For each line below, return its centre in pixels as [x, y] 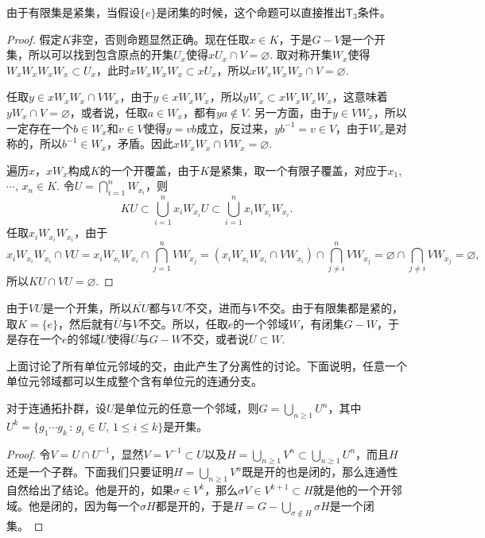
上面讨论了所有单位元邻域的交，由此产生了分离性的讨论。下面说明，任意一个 [207, 365]
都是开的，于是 [194, 505]
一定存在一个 [40, 128]
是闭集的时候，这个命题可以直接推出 [251, 12]
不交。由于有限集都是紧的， [331, 308]
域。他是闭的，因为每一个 [73, 505]
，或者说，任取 [109, 112]
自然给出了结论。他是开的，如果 [90, 490]
